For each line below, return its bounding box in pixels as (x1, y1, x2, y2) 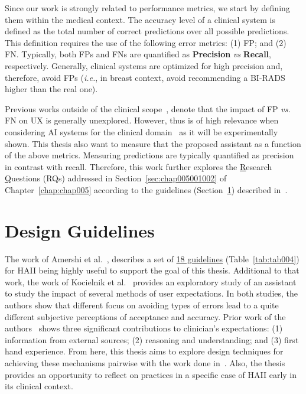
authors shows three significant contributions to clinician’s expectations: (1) (5, 322, 283, 334)
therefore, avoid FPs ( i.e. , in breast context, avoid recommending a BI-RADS (5, 71, 285, 83)
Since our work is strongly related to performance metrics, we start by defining (5, 2, 290, 14)
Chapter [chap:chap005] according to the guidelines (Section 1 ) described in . (5, 183, 288, 196)
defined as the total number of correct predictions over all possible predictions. (5, 25, 289, 37)
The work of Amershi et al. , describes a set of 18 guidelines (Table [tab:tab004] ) (5, 252, 300, 265)
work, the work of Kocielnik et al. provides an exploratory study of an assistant (5, 275, 297, 288)
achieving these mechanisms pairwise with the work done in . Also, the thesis (5, 356, 285, 369)
